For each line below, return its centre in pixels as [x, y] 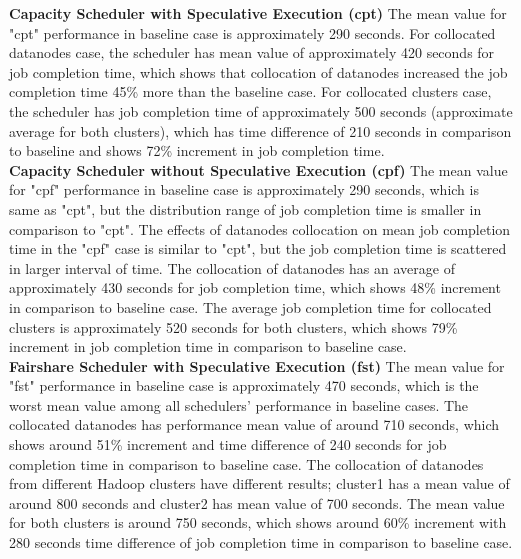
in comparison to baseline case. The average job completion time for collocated [250, 306]
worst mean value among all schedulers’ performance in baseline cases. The [239, 404]
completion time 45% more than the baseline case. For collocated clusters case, [250, 91]
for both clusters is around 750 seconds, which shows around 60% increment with [258, 522]
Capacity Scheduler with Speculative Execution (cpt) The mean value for [258, 13]
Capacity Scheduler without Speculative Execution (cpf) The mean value [258, 169]
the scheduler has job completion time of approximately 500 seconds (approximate [261, 110]
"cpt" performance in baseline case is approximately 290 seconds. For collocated [252, 32]
